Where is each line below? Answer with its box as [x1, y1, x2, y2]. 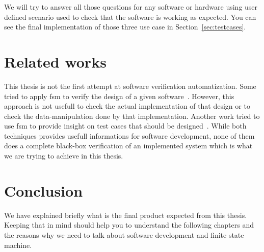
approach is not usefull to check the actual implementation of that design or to [4, 101, 250, 111]
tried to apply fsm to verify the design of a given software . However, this [4, 90, 234, 101]
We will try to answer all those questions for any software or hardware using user [4, 2, 258, 12]
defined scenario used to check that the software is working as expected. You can [4, 11, 256, 22]
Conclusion [4, 180, 83, 201]
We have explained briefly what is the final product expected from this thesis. [4, 209, 247, 220]
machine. [4, 239, 32, 250]
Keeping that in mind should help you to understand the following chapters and [4, 219, 254, 230]
